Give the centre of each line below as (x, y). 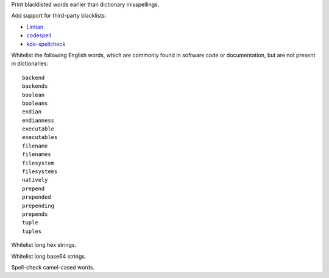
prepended (37, 197)
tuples (32, 231)
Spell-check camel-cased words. (53, 267)
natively (35, 180)
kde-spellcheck (46, 44)
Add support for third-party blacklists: (59, 16)
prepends (35, 214)
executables (40, 137)
